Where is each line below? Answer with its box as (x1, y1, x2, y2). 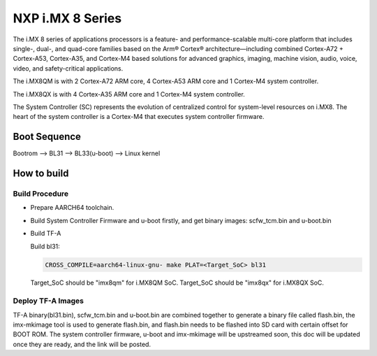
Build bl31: (30, 242, 61, 250)
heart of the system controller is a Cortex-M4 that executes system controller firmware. (13, 113, 265, 121)
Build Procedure (13, 189, 69, 199)
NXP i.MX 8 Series (13, 10, 122, 26)
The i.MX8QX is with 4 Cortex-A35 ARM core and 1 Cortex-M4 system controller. (13, 90, 246, 98)
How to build (13, 168, 69, 179)
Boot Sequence (13, 131, 82, 143)
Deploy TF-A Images (13, 296, 84, 306)
